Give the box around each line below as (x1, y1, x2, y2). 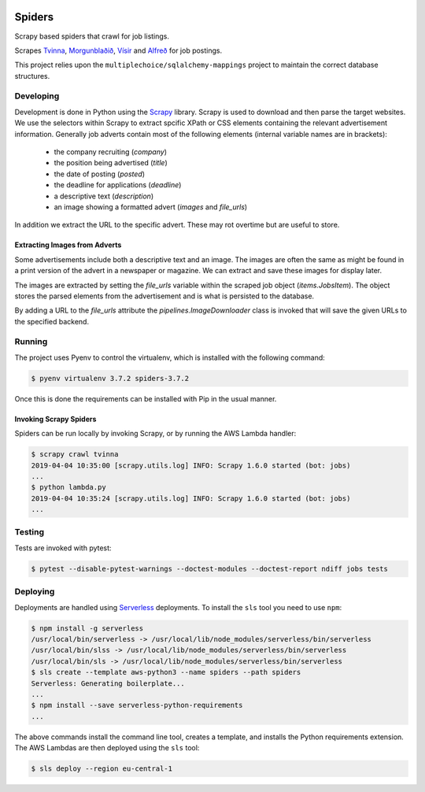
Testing (14, 527, 45, 538)
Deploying (14, 587, 55, 598)
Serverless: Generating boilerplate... (31, 679, 185, 688)
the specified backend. (14, 316, 90, 326)
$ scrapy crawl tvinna (31, 450, 119, 459)
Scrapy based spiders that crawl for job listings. (14, 31, 169, 41)
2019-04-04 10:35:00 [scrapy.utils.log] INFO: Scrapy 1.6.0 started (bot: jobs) (31, 461, 351, 470)
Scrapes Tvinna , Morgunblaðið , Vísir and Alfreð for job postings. (14, 46, 223, 55)
